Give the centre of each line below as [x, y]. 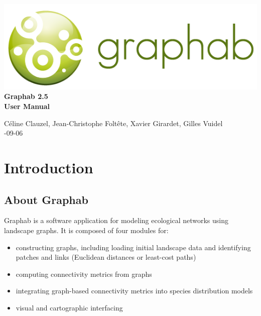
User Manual [27, 106]
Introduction [49, 167]
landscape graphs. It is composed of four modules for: [86, 230]
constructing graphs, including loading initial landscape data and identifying [133, 247]
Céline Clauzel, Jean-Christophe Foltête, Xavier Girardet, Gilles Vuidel [113, 123]
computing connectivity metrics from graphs [84, 274]
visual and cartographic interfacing [69, 307]
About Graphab [46, 199]
